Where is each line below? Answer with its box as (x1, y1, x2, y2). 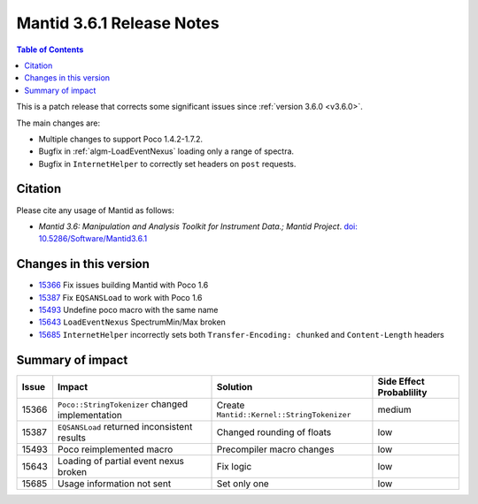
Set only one (216, 477, 269, 490)
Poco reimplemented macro (58, 443, 173, 455)
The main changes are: (16, 118, 101, 128)
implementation (58, 409, 123, 421)
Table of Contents (16, 44, 84, 55)
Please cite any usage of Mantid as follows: (16, 204, 174, 216)
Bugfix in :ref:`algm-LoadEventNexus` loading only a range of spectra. (38, 146, 295, 157)
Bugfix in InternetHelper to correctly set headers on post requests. (38, 158, 297, 169)
